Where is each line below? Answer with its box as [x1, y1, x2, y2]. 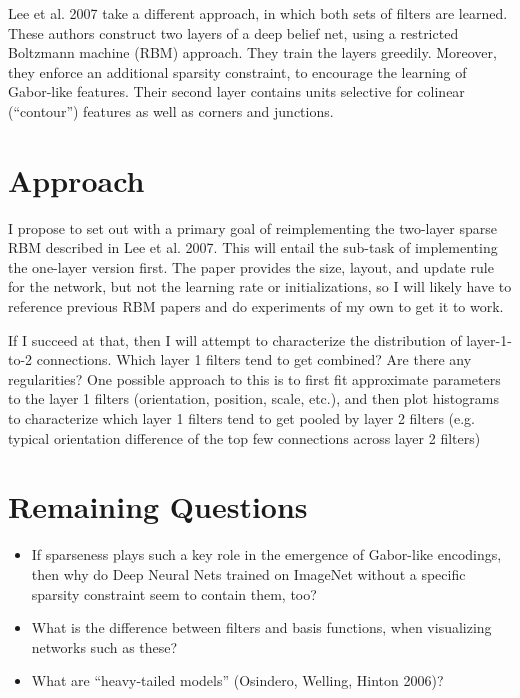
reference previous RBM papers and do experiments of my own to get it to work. [8, 296, 504, 317]
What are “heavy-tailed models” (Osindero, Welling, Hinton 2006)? [31, 670, 444, 691]
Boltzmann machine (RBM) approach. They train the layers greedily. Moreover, [8, 42, 497, 63]
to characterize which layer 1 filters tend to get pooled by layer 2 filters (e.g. [8, 408, 476, 429]
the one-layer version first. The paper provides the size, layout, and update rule [8, 256, 494, 277]
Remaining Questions [8, 486, 308, 527]
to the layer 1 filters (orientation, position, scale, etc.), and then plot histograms [8, 388, 499, 409]
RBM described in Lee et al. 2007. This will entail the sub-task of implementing [8, 237, 498, 258]
